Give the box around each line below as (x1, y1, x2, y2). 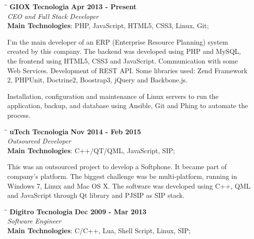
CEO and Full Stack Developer (7, 11, 99, 21)
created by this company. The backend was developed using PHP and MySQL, (7, 46, 241, 56)
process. (7, 110, 31, 120)
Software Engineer (7, 216, 62, 226)
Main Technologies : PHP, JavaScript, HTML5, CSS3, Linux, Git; (7, 20, 209, 31)
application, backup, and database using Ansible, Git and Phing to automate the (7, 100, 248, 111)
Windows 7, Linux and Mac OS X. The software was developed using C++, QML (7, 180, 251, 191)
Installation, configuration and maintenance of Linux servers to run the (7, 91, 219, 101)
